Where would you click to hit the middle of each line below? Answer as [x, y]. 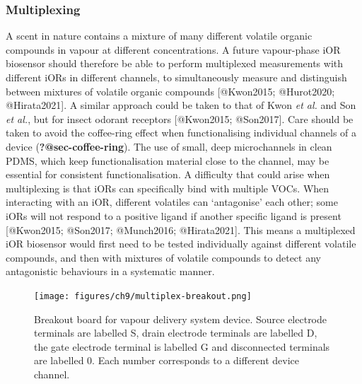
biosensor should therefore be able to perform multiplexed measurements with [175, 63]
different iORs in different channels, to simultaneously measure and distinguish [176, 77]
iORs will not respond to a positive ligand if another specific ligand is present [174, 215]
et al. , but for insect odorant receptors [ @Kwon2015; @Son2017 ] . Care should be [180, 118]
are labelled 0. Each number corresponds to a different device [167, 360]
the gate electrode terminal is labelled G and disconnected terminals [182, 346]
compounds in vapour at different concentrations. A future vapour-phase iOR [173, 49]
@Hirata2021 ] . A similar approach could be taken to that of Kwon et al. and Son [181, 105]
